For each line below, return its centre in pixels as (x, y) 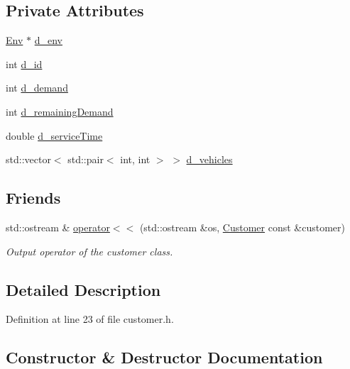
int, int (135, 159)
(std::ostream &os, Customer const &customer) (242, 227)
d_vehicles (209, 159)
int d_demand (37, 88)
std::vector (28, 159)
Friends (33, 198)
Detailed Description (83, 289)
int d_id (24, 64)
